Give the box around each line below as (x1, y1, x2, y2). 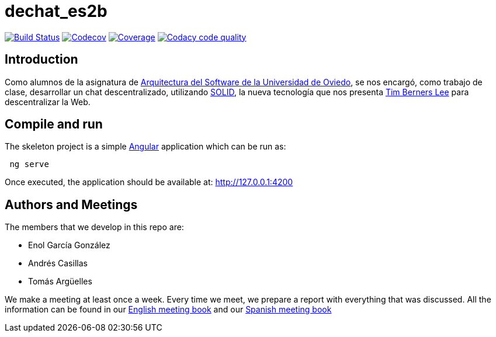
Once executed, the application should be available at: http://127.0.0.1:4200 (5, 177, 293, 187)
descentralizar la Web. (5, 96, 91, 107)
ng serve (9, 159, 49, 169)
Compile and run (5, 117, 103, 132)
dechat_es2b (5, 1, 107, 21)
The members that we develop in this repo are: (5, 222, 184, 232)
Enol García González (28, 240, 110, 251)
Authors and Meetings (5, 197, 138, 212)
